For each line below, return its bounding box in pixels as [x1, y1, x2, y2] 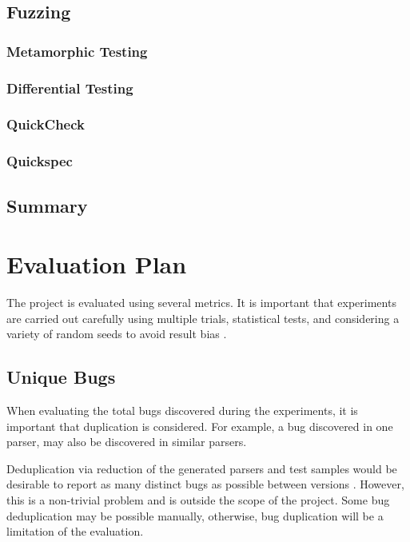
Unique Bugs [6, 365, 116, 389]
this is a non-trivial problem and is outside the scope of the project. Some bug [6, 492, 390, 508]
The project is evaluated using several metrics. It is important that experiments [6, 294, 396, 311]
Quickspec [6, 151, 73, 171]
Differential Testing [6, 78, 133, 98]
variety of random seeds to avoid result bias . [6, 325, 227, 342]
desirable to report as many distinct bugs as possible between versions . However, [6, 476, 404, 492]
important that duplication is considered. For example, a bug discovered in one [6, 417, 393, 434]
